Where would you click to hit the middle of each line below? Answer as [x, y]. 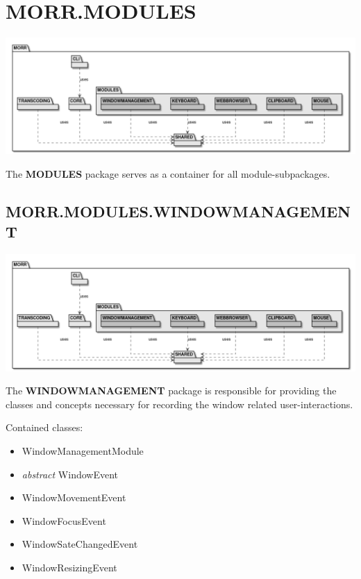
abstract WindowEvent [70, 474]
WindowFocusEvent [64, 520]
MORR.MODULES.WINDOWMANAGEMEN [178, 211]
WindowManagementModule [83, 450]
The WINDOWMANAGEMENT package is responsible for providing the [171, 391]
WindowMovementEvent [74, 497]
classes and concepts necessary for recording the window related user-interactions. [179, 404]
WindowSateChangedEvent [80, 544]
